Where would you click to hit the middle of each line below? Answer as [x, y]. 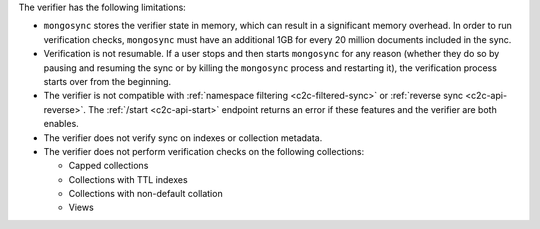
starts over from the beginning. [107, 81]
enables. [61, 124]
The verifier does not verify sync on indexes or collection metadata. [183, 137]
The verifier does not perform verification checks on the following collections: [204, 151]
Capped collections [108, 166]
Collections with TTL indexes [128, 179]
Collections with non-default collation [146, 194]
